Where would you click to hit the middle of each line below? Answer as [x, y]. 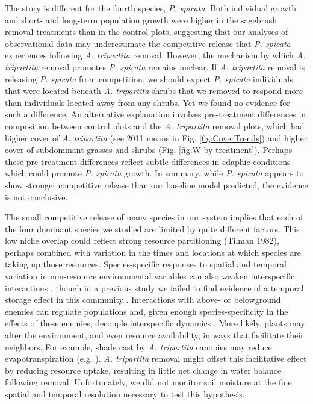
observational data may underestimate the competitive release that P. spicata [148, 43]
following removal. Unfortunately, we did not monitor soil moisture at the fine [148, 382]
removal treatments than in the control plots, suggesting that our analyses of [147, 32]
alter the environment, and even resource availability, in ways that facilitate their [154, 335]
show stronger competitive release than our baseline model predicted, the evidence [156, 185]
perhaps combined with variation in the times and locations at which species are [153, 252]
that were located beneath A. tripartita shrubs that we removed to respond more [154, 91]
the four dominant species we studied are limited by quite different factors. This [152, 228]
